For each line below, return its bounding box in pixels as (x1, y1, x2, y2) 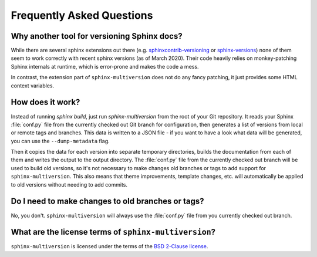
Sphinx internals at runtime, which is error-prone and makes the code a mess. (11, 63, 199, 70)
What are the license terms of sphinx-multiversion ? (11, 227, 216, 237)
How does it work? (11, 97, 80, 107)
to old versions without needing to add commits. (11, 181, 128, 188)
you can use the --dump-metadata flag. (11, 137, 110, 144)
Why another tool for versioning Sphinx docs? (11, 31, 183, 41)
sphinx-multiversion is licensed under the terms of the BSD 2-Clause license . (11, 243, 208, 250)
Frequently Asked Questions (11, 9, 153, 22)
